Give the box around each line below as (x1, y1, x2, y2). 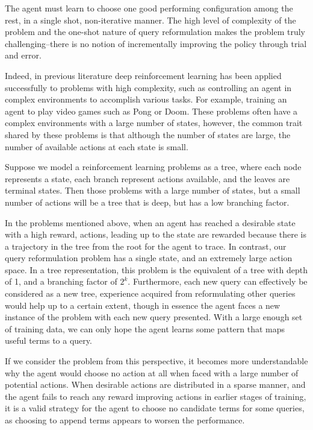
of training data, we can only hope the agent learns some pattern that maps (5, 322, 285, 335)
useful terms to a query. (5, 334, 92, 347)
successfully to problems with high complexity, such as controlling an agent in (5, 81, 292, 93)
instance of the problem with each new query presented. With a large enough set (5, 311, 303, 323)
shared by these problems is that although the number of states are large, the (5, 128, 291, 141)
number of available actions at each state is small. (5, 140, 188, 153)
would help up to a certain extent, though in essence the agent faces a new (5, 299, 280, 311)
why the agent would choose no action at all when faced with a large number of (5, 366, 299, 379)
